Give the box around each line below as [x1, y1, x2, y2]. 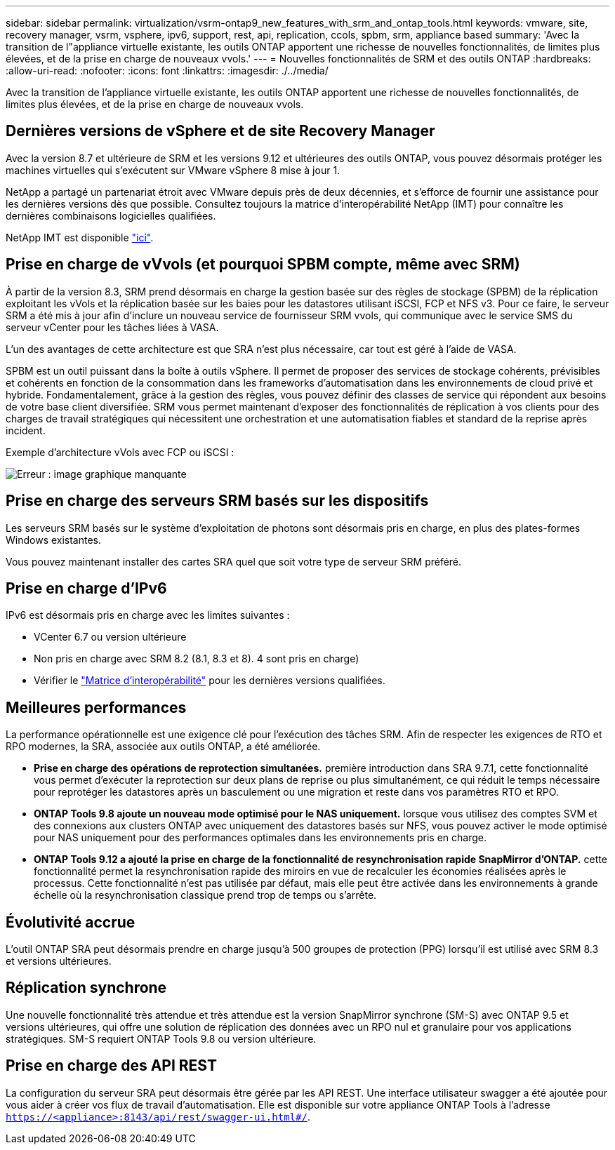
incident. [6, 424, 46, 436]
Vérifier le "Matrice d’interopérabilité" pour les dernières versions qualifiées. [34, 674, 385, 687]
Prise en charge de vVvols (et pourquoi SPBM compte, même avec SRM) [6, 255, 520, 274]
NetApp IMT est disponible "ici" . [6, 231, 154, 243]
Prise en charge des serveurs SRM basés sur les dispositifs [6, 492, 429, 510]
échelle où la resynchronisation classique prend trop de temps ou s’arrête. [34, 889, 377, 902]
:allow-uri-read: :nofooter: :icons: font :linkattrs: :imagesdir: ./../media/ [6, 65, 329, 76]
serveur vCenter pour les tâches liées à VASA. [6, 321, 219, 333]
